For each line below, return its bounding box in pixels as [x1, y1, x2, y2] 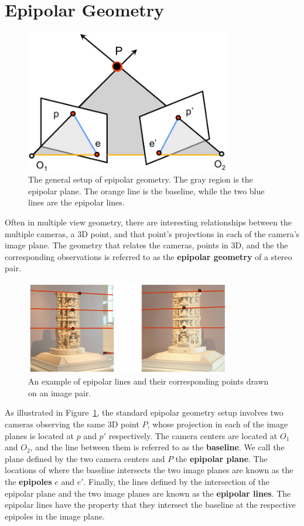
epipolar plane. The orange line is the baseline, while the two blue [28, 184, 265, 197]
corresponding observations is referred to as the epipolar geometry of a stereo [5, 250, 292, 262]
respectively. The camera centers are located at [108, 429, 278, 441]
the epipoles [5, 475, 52, 487]
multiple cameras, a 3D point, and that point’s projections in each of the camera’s [5, 227, 300, 240]
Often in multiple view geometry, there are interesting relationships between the [5, 215, 292, 228]
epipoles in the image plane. [5, 510, 105, 522]
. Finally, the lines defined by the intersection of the [83, 475, 269, 487]
